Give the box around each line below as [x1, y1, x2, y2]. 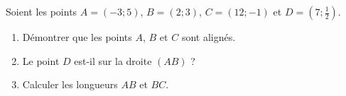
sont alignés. [181, 30, 236, 44]
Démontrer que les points [22, 30, 132, 44]
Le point [22, 53, 60, 68]
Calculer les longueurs [22, 77, 118, 92]
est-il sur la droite [74, 53, 152, 68]
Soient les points [6, 4, 77, 18]
